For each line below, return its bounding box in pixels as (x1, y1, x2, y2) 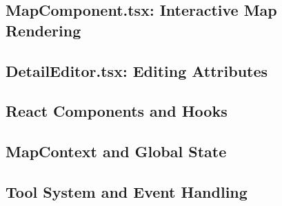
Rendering (6, 19, 81, 41)
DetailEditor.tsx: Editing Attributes (6, 60, 268, 81)
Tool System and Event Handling (6, 181, 248, 202)
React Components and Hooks (6, 100, 228, 122)
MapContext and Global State (6, 141, 227, 162)
